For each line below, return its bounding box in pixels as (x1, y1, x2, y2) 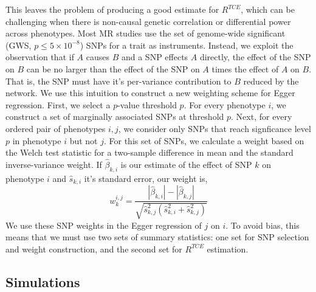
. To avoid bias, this (225, 218, 300, 231)
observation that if (5, 50, 74, 63)
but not (69, 134, 98, 147)
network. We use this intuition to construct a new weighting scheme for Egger (5, 86, 295, 99)
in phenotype (12, 134, 61, 147)
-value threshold (117, 98, 177, 111)
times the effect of (211, 62, 279, 75)
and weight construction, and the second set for (5, 242, 182, 255)
